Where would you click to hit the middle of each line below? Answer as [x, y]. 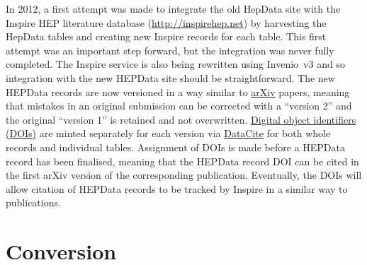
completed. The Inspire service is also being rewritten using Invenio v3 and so [175, 64]
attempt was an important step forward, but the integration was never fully [170, 50]
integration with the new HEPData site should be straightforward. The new [170, 77]
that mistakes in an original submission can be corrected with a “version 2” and [179, 106]
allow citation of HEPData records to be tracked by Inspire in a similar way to [177, 188]
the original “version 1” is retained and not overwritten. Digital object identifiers [181, 119]
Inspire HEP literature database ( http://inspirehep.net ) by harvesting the [166, 22]
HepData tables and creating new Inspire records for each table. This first [166, 36]
